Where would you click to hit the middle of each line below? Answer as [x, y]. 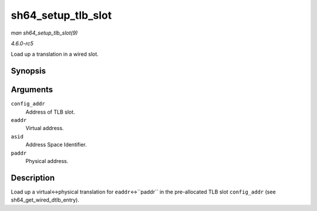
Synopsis [28, 71]
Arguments [32, 90]
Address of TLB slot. [50, 112]
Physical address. [47, 161]
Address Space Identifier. [56, 145]
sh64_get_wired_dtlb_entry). [45, 200]
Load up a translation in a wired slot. [55, 54]
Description [33, 178]
